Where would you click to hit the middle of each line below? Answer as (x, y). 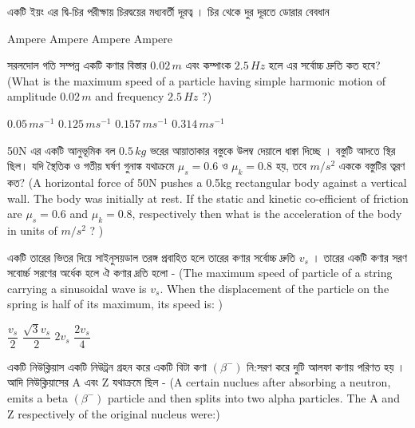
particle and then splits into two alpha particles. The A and (254, 397)
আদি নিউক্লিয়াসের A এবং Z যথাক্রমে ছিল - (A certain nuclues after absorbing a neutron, (199, 382)
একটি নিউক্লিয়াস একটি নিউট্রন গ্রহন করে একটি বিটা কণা (107, 366)
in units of (32, 230)
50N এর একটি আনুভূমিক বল (61, 150)
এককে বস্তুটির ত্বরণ (372, 166)
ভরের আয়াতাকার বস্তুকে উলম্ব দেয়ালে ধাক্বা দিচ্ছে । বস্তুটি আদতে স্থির (273, 150)
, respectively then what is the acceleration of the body (267, 214)
